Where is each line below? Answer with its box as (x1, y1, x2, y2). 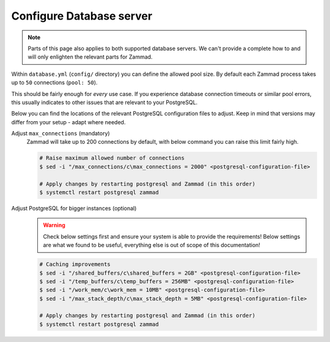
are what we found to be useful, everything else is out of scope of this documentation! (43, 242, 261, 249)
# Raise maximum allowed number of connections (39, 155, 185, 162)
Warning (43, 221, 65, 229)
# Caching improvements (39, 261, 111, 268)
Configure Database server (11, 9, 153, 23)
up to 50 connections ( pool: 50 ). (11, 79, 98, 86)
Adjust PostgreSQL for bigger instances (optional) (11, 204, 137, 212)
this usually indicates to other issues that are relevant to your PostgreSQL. (11, 99, 198, 106)
